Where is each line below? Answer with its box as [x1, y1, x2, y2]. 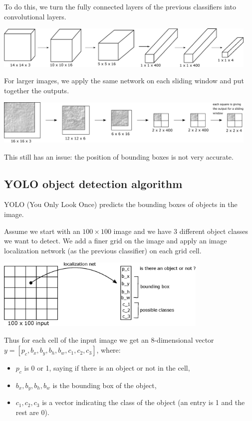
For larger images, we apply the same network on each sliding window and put [4, 75, 244, 86]
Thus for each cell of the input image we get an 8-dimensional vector [4, 335, 214, 345]
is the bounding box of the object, [52, 380, 157, 390]
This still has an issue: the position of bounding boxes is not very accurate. [4, 151, 234, 162]
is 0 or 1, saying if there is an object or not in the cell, [24, 363, 190, 373]
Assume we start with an [4, 225, 80, 236]
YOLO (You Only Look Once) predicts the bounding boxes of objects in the [4, 199, 238, 210]
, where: [96, 345, 121, 355]
